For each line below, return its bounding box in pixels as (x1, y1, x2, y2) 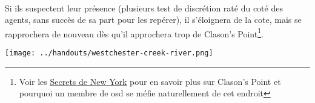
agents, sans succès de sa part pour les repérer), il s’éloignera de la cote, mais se (5, 13, 302, 26)
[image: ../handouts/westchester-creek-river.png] (5, 49, 213, 58)
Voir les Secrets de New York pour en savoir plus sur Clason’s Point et (19, 75, 281, 87)
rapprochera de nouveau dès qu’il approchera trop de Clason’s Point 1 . (5, 25, 264, 40)
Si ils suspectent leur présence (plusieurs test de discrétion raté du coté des (5, 1, 283, 14)
